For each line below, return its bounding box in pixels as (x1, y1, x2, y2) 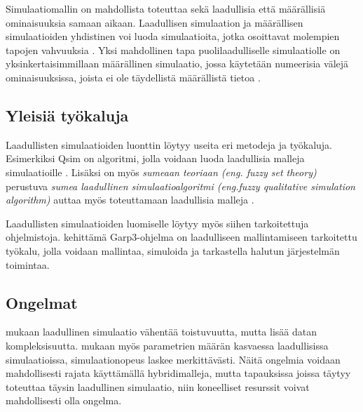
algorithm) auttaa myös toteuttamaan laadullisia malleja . (6, 192, 254, 207)
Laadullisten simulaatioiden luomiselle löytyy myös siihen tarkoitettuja (6, 215, 309, 230)
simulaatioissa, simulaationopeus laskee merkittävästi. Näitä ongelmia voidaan (6, 352, 341, 366)
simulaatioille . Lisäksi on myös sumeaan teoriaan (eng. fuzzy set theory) (6, 164, 317, 179)
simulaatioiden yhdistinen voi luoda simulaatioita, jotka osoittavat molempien (6, 29, 340, 44)
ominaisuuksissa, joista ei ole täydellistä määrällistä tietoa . (6, 69, 261, 84)
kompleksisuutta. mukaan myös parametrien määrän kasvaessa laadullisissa (6, 338, 329, 352)
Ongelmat (6, 291, 78, 313)
